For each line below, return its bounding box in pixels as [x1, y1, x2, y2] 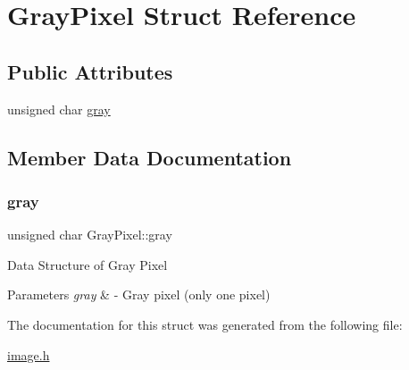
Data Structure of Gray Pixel [7, 255, 168, 273]
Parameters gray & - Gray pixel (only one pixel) [7, 285, 271, 304]
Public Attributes [7, 57, 173, 85]
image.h [7, 345, 50, 364]
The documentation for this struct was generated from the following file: [7, 315, 403, 333]
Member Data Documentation [7, 143, 292, 171]
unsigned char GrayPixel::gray [7, 225, 172, 244]
